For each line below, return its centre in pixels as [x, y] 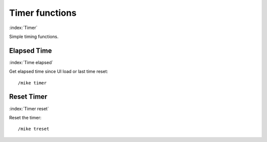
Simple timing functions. [34, 36]
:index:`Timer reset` [29, 108]
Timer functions [43, 13]
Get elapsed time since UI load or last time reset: [59, 71]
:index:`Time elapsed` [31, 62]
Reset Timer [28, 97]
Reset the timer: [25, 117]
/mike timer [32, 83]
